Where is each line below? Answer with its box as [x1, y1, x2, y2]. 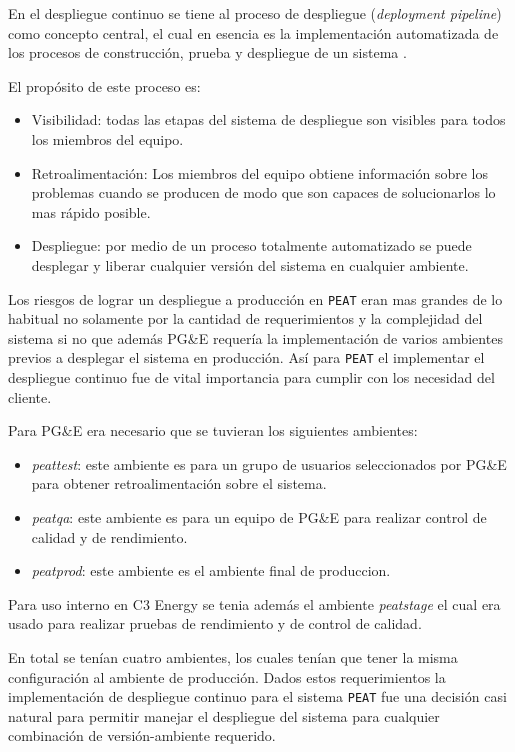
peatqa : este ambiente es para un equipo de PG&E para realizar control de [31, 507, 487, 527]
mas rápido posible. [31, 201, 151, 222]
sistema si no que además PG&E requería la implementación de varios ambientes [8, 327, 503, 348]
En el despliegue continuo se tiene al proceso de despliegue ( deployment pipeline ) [8, 3, 502, 23]
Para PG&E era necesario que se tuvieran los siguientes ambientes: [8, 420, 418, 441]
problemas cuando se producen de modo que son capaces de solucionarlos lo [31, 182, 496, 203]
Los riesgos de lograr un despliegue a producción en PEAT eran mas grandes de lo [8, 288, 503, 309]
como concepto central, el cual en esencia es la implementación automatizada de [8, 22, 499, 43]
